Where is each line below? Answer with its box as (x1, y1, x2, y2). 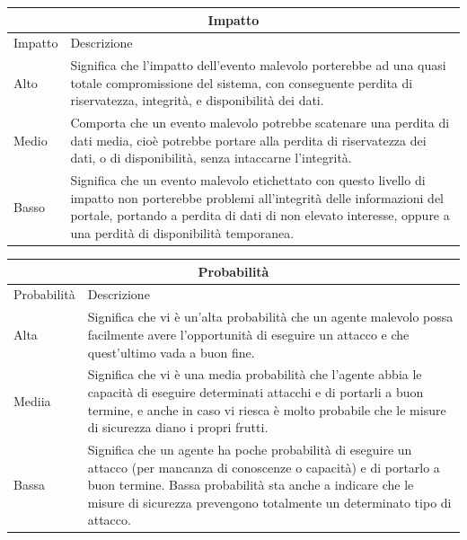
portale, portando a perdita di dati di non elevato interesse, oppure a (70, 206, 450, 225)
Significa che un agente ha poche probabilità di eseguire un (87, 439, 412, 458)
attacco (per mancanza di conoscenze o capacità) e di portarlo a (87, 457, 440, 476)
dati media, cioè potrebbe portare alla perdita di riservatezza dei (70, 130, 427, 149)
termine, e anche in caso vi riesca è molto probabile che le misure (87, 400, 446, 419)
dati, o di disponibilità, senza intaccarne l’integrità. (70, 148, 352, 167)
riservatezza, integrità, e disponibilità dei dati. (70, 91, 324, 110)
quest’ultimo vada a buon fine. (87, 342, 255, 361)
